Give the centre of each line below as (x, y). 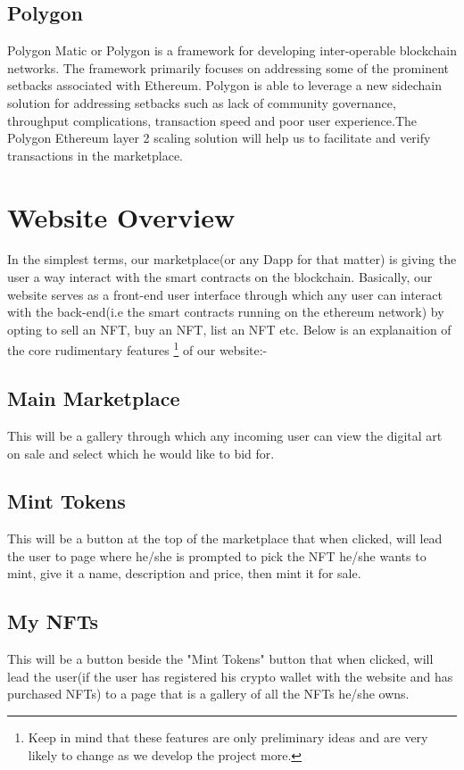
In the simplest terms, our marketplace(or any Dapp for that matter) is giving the (232, 259)
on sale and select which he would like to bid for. (141, 453)
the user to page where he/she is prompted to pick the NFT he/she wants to (217, 555)
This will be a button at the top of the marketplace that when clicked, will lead (225, 538)
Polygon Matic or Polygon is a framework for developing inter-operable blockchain (232, 50)
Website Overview (121, 216)
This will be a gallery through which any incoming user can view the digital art (225, 435)
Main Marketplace (94, 398)
